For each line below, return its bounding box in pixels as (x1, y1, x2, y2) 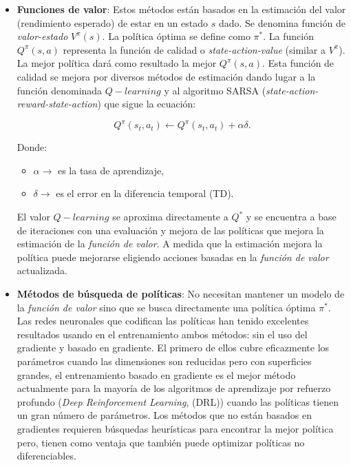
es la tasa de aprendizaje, (57, 163, 164, 177)
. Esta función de (262, 56, 334, 70)
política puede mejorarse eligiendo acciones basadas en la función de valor (17, 249, 329, 264)
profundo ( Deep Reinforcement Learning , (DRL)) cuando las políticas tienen (17, 394, 339, 409)
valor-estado (17, 29, 68, 43)
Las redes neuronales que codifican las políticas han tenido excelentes (17, 313, 309, 328)
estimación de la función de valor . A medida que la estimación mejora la (17, 236, 323, 251)
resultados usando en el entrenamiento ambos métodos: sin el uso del (17, 327, 308, 341)
